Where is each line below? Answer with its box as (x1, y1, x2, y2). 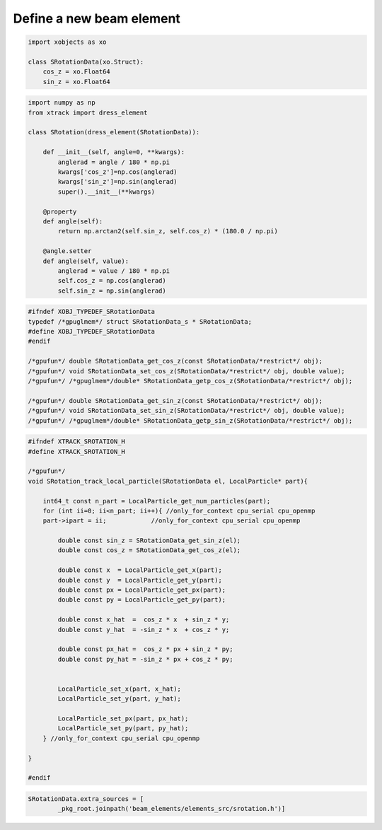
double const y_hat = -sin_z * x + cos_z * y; (57, 626, 230, 633)
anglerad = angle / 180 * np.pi (57, 158, 170, 166)
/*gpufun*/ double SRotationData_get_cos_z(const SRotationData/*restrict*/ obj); (28, 357, 323, 366)
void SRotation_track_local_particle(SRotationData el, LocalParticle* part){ (28, 477, 308, 485)
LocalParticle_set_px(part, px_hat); (57, 715, 189, 723)
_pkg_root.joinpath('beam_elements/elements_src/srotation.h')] (57, 805, 286, 813)
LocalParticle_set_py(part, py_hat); (57, 725, 189, 732)
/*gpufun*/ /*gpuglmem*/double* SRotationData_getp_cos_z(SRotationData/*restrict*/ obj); (28, 377, 353, 385)
